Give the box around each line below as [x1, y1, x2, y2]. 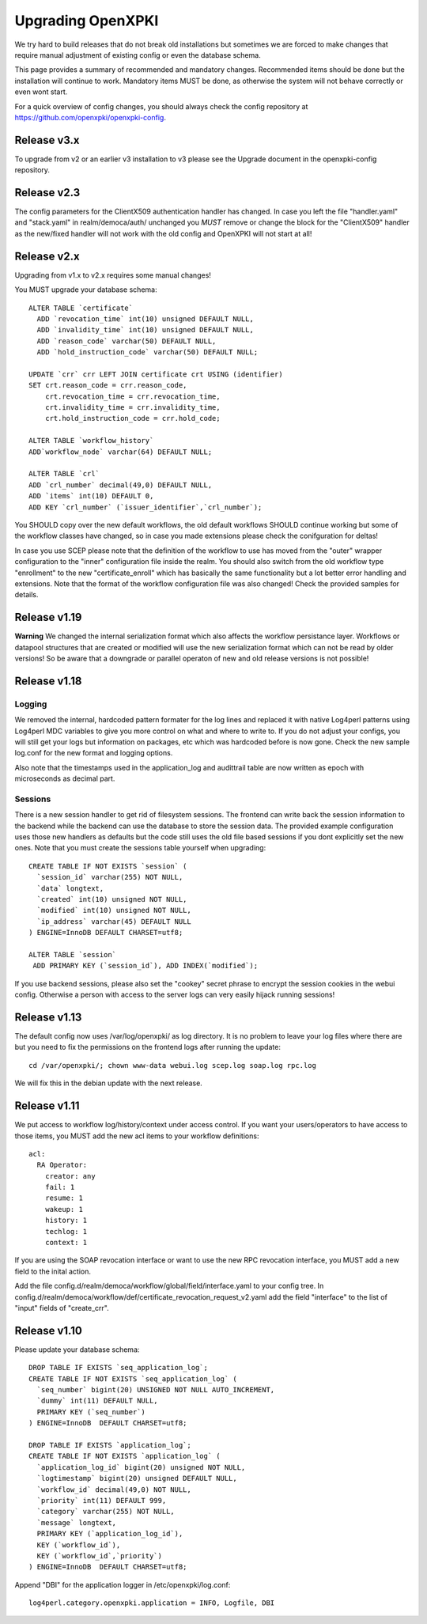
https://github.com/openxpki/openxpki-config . [14, 112, 166, 122]
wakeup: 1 [44, 1205, 83, 1213]
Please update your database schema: [14, 1345, 140, 1354]
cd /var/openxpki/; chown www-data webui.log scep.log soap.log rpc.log [28, 1061, 316, 1069]
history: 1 [44, 1216, 88, 1225]
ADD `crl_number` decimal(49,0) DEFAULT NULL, [28, 480, 213, 490]
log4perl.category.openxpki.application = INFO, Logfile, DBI [28, 1599, 275, 1607]
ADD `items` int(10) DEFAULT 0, [28, 491, 154, 501]
